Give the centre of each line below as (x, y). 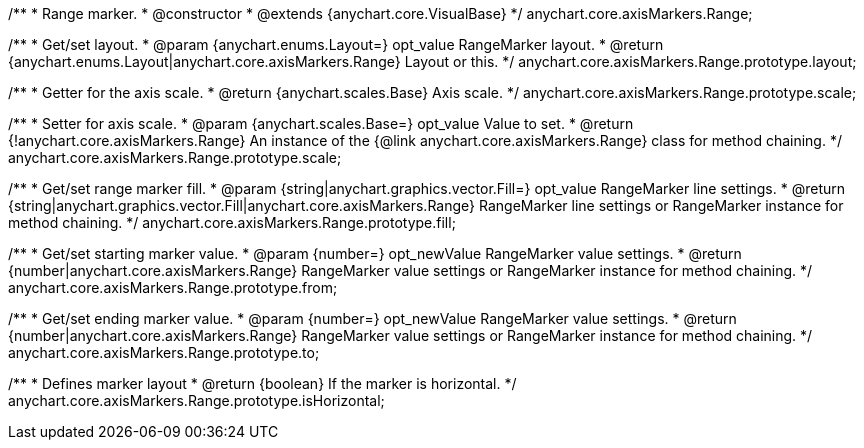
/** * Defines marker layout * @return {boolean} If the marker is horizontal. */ (262, 383)
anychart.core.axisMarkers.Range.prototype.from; (173, 287)
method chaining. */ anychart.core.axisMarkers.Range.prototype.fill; (232, 222)
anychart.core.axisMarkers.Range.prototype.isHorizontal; (196, 400)
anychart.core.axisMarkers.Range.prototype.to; (164, 352)
